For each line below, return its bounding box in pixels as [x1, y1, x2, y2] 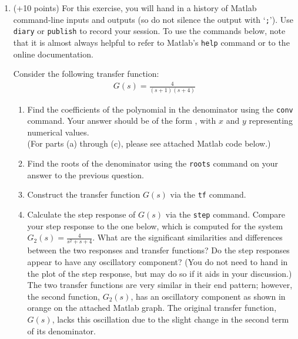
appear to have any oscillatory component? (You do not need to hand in [27, 255, 288, 267]
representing [249, 114, 293, 127]
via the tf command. [170, 188, 246, 201]
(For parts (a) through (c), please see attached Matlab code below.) [27, 137, 271, 150]
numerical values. [27, 126, 89, 138]
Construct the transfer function [27, 188, 140, 201]
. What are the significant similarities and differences [92, 231, 283, 243]
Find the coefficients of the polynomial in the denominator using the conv [27, 103, 293, 115]
